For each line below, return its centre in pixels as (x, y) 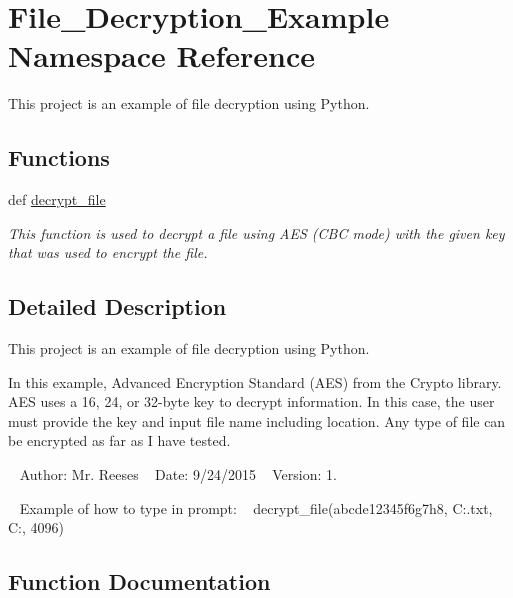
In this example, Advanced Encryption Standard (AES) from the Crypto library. (255, 381)
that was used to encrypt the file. (108, 252)
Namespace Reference (161, 55)
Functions (59, 157)
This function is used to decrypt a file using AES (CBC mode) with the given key (256, 232)
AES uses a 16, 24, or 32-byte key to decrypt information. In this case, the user (251, 401)
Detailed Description (117, 306)
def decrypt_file (57, 199)
